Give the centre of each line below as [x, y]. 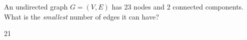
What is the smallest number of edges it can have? [81, 16]
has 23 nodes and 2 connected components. [177, 6]
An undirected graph [36, 6]
